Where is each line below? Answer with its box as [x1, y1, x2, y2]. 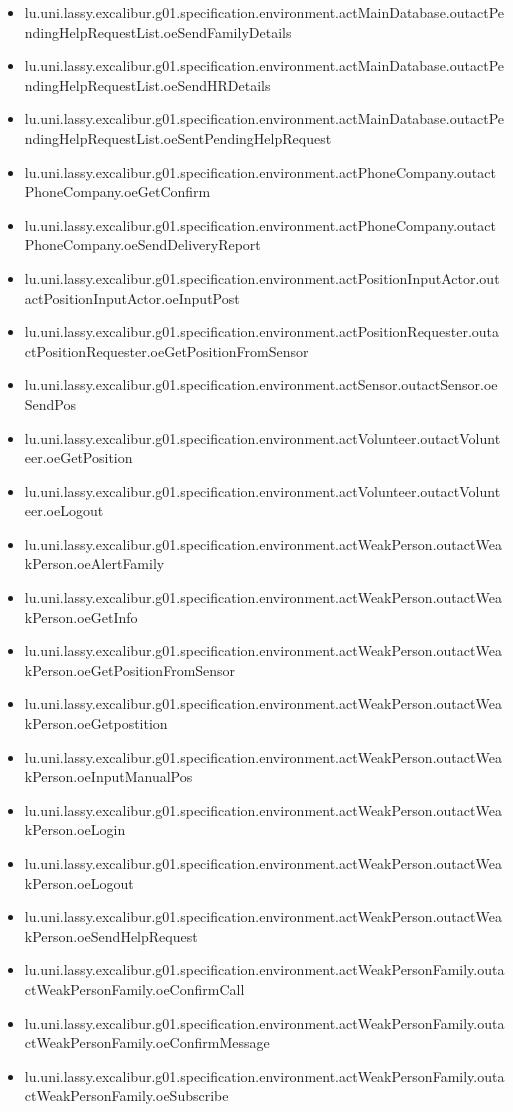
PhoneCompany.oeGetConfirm [24, 181, 211, 202]
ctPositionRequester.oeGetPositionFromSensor [24, 340, 309, 361]
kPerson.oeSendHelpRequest [24, 925, 198, 946]
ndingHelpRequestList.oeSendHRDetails [24, 74, 271, 95]
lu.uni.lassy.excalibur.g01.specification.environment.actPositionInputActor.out [24, 267, 500, 288]
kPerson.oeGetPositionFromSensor [24, 659, 236, 680]
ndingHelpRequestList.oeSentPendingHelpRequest [24, 127, 332, 148]
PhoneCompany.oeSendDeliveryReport [24, 234, 261, 255]
